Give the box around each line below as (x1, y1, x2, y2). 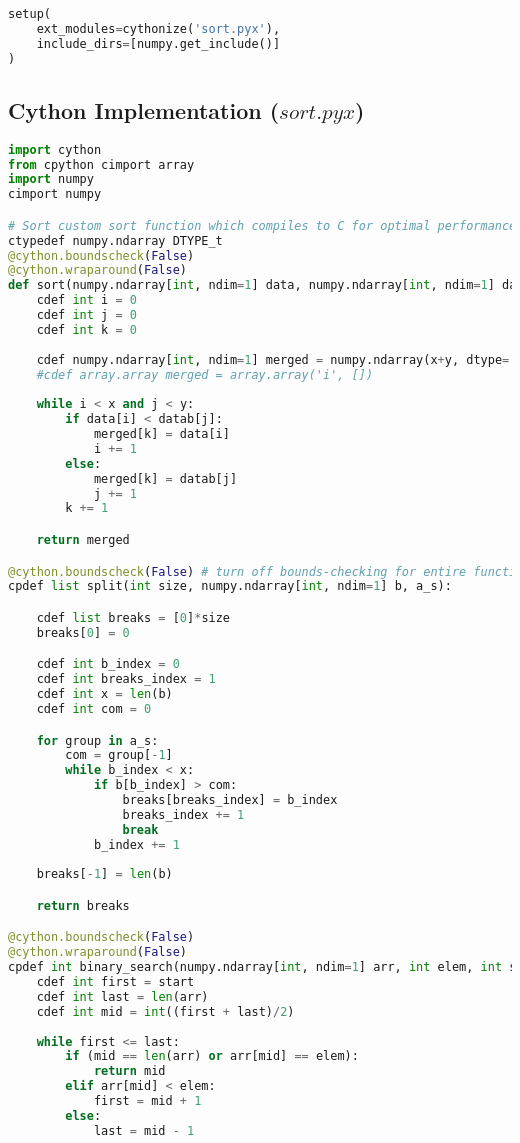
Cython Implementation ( (8, 94, 280, 125)
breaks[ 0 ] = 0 (36, 625, 130, 640)
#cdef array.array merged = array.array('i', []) (36, 367, 374, 382)
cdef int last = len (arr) (36, 989, 209, 1004)
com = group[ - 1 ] (65, 748, 173, 763)
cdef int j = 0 (36, 308, 137, 323)
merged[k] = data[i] (93, 427, 230, 442)
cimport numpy (8, 187, 102, 202)
